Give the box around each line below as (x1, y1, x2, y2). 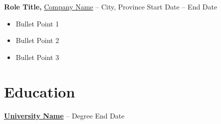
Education (4, 81, 75, 101)
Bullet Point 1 (15, 18, 59, 28)
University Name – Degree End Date (4, 110, 125, 120)
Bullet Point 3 (15, 51, 59, 62)
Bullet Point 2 (15, 35, 59, 45)
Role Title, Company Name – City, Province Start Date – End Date (4, 1, 218, 11)
